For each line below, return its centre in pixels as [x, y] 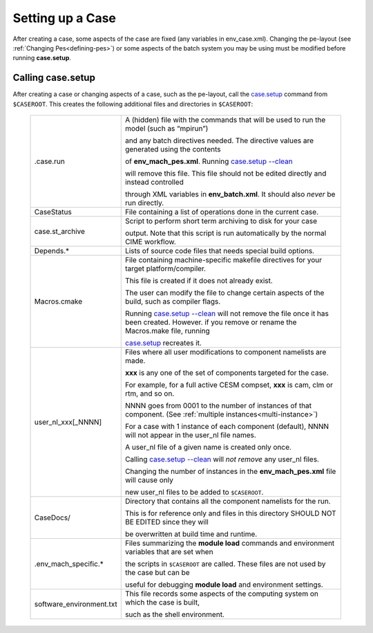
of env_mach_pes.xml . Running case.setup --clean [209, 161]
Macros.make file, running [167, 331]
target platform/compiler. [165, 268]
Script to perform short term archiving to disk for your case [221, 221]
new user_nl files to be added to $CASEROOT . [194, 493]
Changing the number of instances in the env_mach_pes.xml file [230, 472]
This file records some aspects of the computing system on [222, 594]
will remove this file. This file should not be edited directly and [226, 174]
